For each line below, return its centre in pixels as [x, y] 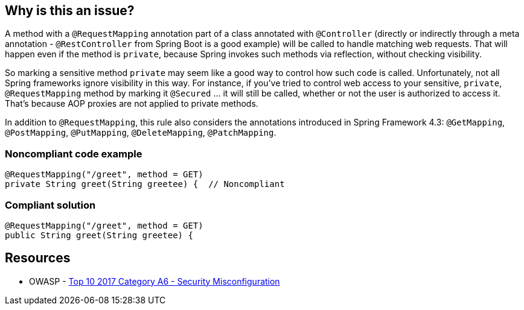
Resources [38, 258]
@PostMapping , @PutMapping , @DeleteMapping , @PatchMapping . [141, 133]
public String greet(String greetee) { [99, 235]
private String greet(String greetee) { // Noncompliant [145, 184]
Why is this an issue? [70, 11]
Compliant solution [50, 205]
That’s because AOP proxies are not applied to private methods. [132, 104]
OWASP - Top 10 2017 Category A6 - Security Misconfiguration [155, 281]
